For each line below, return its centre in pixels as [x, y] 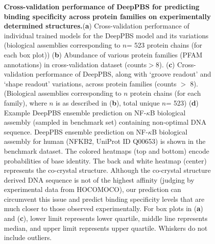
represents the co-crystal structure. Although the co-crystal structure [107, 170]
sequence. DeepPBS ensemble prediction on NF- [76, 131]
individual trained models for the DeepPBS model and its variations [106, 35]
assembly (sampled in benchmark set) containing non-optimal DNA [105, 122]
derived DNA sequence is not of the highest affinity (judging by [99, 179]
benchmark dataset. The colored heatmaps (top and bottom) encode [107, 150]
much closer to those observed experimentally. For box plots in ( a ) [104, 208]
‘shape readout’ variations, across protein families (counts [90, 83]
